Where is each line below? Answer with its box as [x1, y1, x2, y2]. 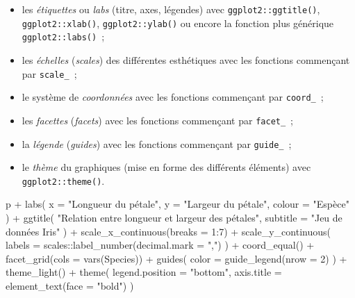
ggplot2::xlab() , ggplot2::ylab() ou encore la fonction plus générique [22, 15, 334, 30]
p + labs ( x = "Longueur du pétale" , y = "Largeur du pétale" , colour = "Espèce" [6, 197, 349, 211]
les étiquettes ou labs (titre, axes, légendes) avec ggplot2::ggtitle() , [22, 2, 320, 16]
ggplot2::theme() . [22, 173, 105, 188]
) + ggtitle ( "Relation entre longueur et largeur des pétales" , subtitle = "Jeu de [6, 210, 342, 225]
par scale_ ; [22, 66, 77, 81]
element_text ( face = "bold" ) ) [6, 279, 134, 292]
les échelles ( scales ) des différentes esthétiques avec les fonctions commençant [22, 52, 350, 67]
